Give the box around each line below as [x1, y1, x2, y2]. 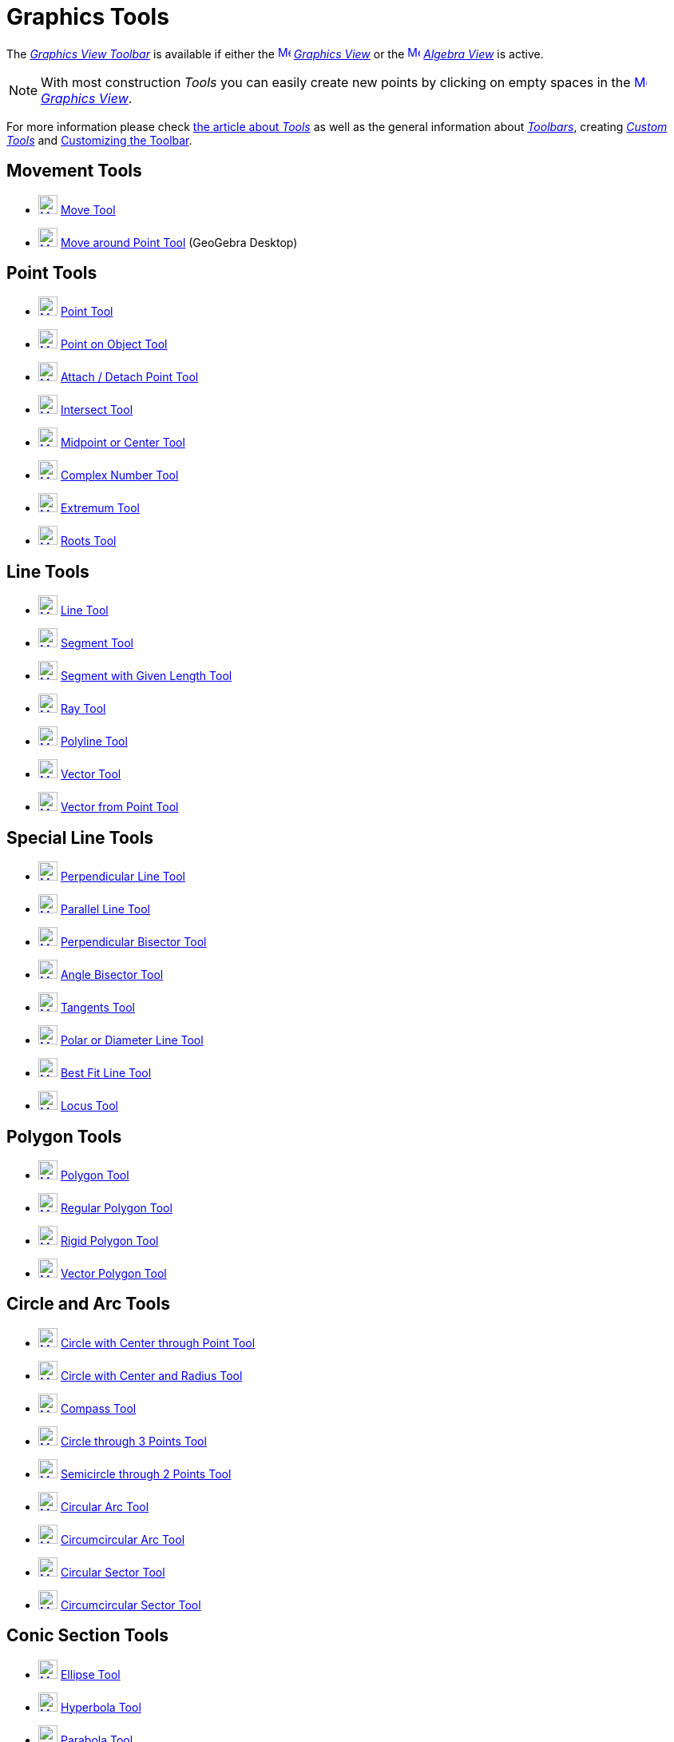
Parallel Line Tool [60, 902, 150, 917]
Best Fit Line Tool [60, 1066, 152, 1080]
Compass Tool [60, 1401, 137, 1415]
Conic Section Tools [6, 1625, 169, 1646]
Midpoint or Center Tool [60, 435, 185, 450]
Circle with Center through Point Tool [60, 1335, 256, 1350]
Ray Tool [60, 702, 106, 716]
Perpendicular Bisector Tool [60, 935, 207, 949]
